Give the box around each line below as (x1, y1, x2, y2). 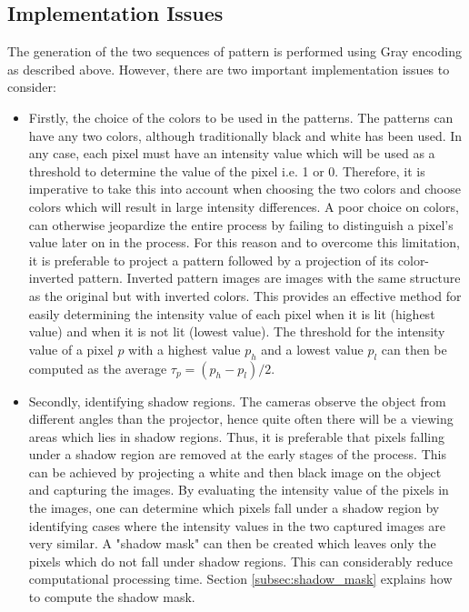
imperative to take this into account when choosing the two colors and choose (28, 179, 461, 198)
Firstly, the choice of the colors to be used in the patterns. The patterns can (28, 107, 454, 126)
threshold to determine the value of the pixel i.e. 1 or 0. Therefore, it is (28, 161, 425, 180)
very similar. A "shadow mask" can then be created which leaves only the (28, 534, 436, 553)
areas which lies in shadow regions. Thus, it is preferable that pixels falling (28, 426, 445, 446)
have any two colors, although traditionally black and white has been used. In (28, 125, 463, 145)
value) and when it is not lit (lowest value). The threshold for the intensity (28, 322, 445, 341)
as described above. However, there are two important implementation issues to (7, 59, 450, 78)
